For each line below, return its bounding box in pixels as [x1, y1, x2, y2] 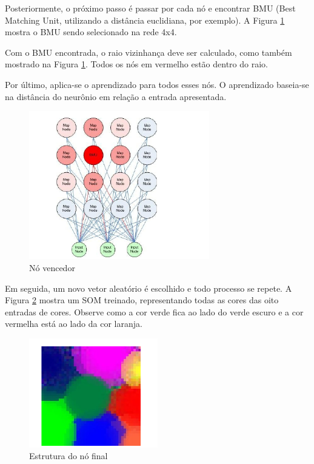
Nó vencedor [29, 261, 75, 274]
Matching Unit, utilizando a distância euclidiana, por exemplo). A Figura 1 [5, 13, 285, 26]
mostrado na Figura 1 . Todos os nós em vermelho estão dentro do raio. [5, 58, 268, 70]
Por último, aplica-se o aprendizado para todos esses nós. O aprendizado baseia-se [5, 78, 309, 90]
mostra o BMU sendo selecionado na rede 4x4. [5, 25, 177, 38]
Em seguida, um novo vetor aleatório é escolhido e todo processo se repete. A [5, 281, 292, 294]
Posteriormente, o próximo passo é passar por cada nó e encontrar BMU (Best [5, 2, 296, 14]
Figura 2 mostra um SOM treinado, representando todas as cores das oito [5, 294, 279, 306]
